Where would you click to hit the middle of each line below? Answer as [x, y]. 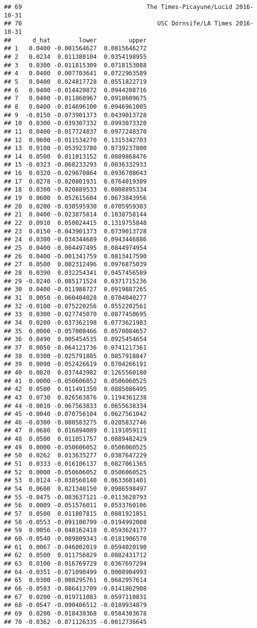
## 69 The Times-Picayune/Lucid [118, 7]
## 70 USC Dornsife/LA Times [118, 24]
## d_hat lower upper [75, 40]
